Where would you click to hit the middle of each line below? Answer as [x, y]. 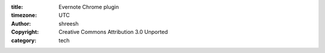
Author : [21, 23]
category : [24, 40]
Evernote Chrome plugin [89, 7]
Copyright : [25, 32]
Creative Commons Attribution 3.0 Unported [113, 32]
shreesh [69, 23]
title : [17, 7]
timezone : [24, 15]
